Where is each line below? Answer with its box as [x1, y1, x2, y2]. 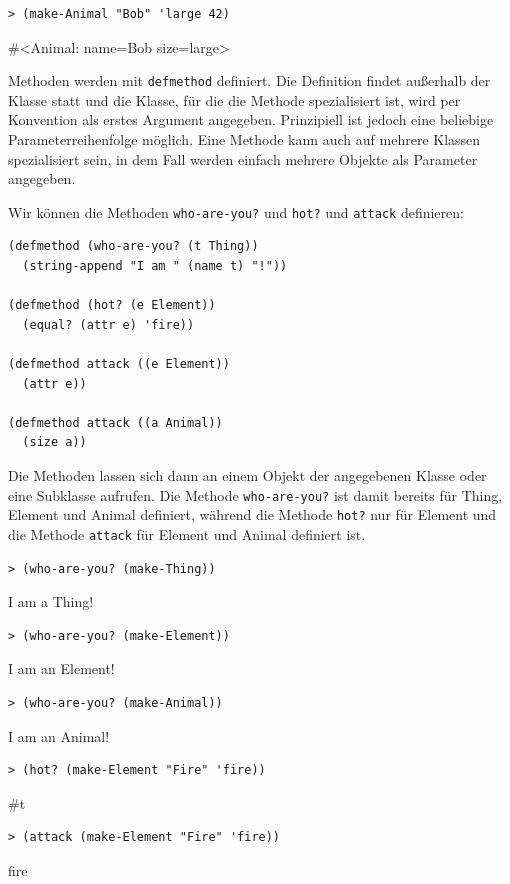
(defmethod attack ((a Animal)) [8, 415, 223, 430]
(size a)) [22, 435, 87, 450]
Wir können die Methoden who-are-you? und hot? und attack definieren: [8, 201, 464, 222]
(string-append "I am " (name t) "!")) [22, 259, 288, 274]
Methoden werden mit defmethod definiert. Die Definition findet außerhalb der [8, 70, 491, 91]
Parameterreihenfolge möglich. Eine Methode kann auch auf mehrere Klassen [8, 129, 481, 150]
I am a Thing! [8, 591, 94, 612]
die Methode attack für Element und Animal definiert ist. [8, 523, 366, 544]
